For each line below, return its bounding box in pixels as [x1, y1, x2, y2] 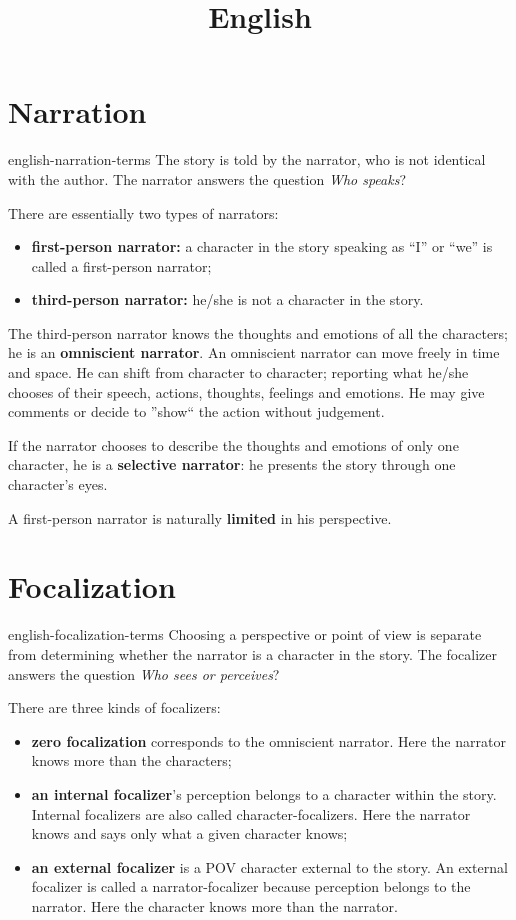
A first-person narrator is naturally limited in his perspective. [8, 507, 392, 528]
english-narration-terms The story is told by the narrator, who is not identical [8, 149, 486, 170]
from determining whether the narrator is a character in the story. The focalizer [8, 643, 497, 664]
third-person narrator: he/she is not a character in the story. [31, 289, 424, 310]
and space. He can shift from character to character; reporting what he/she [8, 362, 469, 383]
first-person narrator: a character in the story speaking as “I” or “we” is [31, 236, 493, 257]
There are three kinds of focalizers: [8, 697, 221, 718]
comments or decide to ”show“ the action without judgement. [8, 401, 385, 422]
